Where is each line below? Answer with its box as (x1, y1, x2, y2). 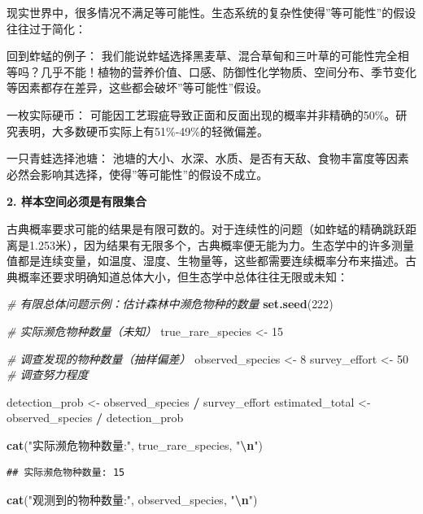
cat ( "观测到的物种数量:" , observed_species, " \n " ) (7, 491, 258, 508)
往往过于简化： (7, 20, 86, 37)
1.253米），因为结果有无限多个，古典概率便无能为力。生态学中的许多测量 (28, 236, 414, 253)
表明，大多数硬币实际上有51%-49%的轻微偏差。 (17, 122, 268, 139)
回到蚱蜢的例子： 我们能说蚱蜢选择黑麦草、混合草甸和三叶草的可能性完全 (7, 47, 398, 64)
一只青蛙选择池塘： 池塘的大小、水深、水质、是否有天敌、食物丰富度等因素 (7, 150, 409, 167)
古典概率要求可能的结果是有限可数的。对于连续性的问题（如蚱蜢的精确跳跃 (7, 220, 405, 237)
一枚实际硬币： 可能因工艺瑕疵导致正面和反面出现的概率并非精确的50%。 (7, 106, 396, 123)
